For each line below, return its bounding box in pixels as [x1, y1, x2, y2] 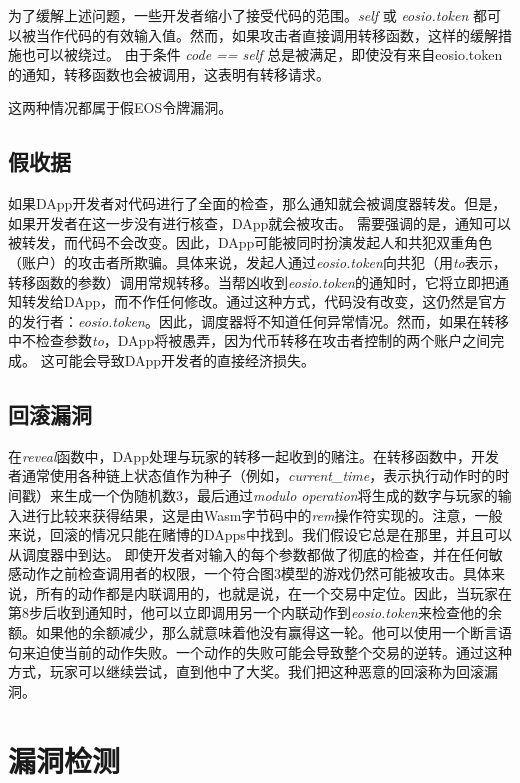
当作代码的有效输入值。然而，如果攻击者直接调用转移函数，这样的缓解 [35, 24, 498, 45]
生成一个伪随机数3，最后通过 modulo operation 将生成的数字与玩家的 [63, 484, 498, 505]
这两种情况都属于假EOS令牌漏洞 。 [8, 97, 233, 118]
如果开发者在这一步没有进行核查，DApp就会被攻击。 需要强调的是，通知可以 [8, 212, 512, 233]
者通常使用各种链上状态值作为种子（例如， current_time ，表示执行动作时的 [8, 465, 496, 486]
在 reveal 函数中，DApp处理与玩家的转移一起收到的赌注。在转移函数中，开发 [8, 445, 499, 466]
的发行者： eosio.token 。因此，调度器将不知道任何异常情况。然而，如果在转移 [8, 310, 509, 331]
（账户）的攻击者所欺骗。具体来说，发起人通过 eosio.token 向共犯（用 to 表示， [8, 251, 507, 272]
